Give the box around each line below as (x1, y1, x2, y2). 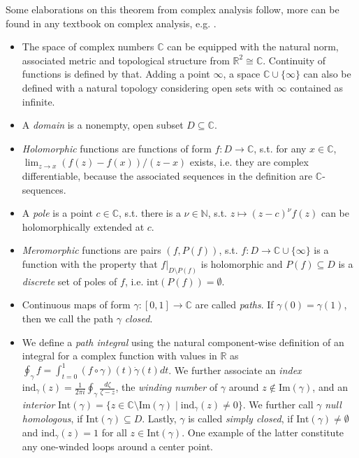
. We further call (242, 396, 314, 411)
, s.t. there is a (119, 206, 181, 220)
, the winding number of (115, 380, 218, 394)
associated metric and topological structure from (22, 52, 230, 67)
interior (22, 396, 55, 411)
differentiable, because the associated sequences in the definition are (22, 168, 313, 183)
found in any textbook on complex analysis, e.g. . (6, 15, 217, 30)
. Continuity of (263, 52, 326, 67)
